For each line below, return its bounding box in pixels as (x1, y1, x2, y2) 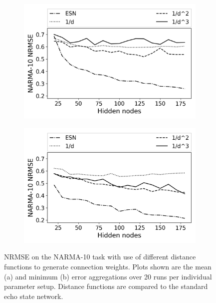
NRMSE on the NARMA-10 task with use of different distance (4, 251, 196, 262)
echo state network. (4, 290, 63, 301)
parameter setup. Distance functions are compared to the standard (4, 281, 208, 291)
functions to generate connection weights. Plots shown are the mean (4, 261, 212, 271)
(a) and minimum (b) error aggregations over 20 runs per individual (4, 271, 212, 281)
